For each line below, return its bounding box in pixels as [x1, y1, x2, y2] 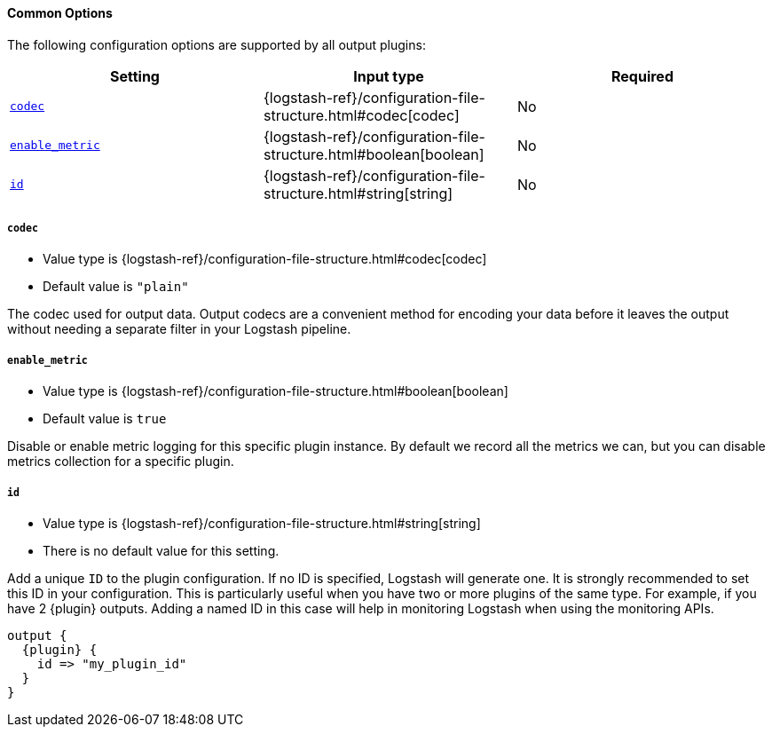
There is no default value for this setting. [43, 542, 280, 558]
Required [611, 67, 674, 85]
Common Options [7, 5, 113, 20]
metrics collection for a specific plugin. [7, 454, 234, 470]
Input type [353, 67, 424, 85]
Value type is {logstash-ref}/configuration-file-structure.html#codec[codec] [43, 251, 487, 267]
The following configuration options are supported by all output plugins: [7, 36, 426, 52]
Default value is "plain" [43, 279, 189, 295]
